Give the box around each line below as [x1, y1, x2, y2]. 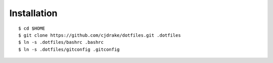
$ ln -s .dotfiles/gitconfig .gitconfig [18, 46, 120, 52]
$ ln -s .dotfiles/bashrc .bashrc [18, 39, 104, 45]
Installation [9, 8, 58, 19]
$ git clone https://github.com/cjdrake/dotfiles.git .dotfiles [18, 32, 181, 38]
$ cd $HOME [18, 25, 45, 31]
